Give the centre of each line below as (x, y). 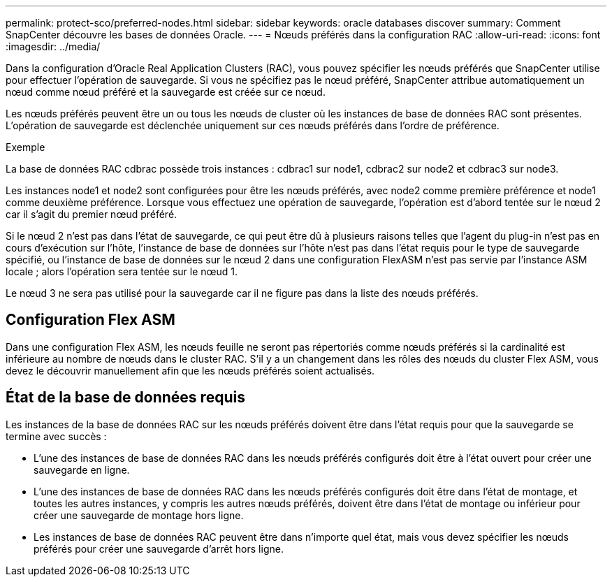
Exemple (25, 147)
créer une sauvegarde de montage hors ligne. (139, 515)
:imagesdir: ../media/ (53, 46)
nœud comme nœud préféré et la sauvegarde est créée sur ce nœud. (166, 92)
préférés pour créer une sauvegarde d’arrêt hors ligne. (159, 548)
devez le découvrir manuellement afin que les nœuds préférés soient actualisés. (190, 370)
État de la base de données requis (125, 398)
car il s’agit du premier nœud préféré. (92, 214)
